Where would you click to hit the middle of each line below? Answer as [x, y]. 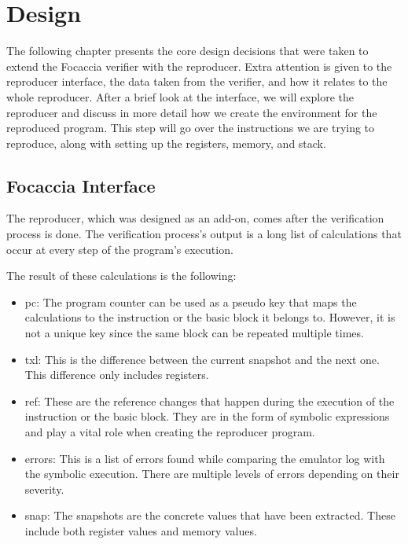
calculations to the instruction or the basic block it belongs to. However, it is [210, 317]
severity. [44, 489]
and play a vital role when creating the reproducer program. [170, 432]
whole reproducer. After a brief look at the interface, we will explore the [180, 96]
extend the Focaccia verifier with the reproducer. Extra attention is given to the [199, 66]
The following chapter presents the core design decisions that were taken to [187, 51]
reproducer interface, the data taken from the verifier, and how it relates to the [197, 81]
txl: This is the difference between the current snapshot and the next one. [202, 359]
